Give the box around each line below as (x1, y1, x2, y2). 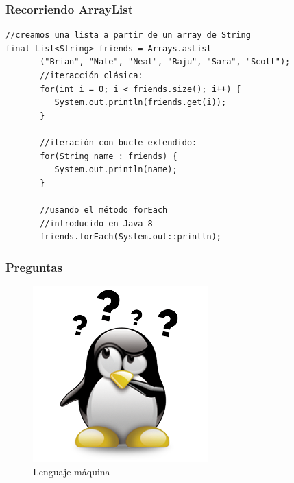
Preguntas (5, 258, 62, 275)
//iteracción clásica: (40, 71, 143, 80)
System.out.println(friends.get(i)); (54, 97, 227, 108)
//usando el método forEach (40, 204, 168, 215)
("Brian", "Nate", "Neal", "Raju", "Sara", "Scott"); (40, 57, 291, 67)
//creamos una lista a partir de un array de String (5, 30, 251, 40)
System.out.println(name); (54, 165, 177, 175)
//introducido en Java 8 (40, 218, 153, 228)
